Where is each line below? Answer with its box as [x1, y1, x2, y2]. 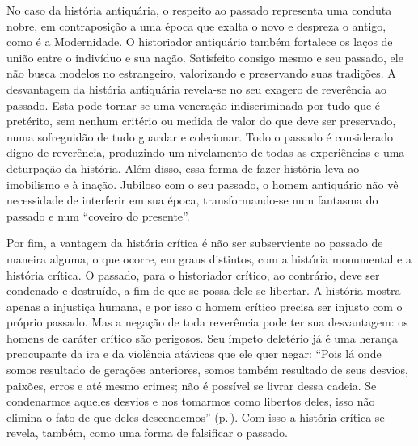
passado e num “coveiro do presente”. [6, 207, 190, 224]
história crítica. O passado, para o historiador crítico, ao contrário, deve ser [6, 266, 380, 283]
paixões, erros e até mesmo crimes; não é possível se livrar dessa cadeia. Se [6, 377, 377, 393]
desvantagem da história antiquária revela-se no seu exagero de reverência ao [6, 80, 386, 97]
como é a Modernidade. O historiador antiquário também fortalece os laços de [6, 33, 393, 50]
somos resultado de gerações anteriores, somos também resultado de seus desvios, [6, 361, 408, 378]
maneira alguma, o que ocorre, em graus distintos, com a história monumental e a [6, 250, 412, 267]
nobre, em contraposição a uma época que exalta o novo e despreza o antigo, [6, 17, 386, 34]
